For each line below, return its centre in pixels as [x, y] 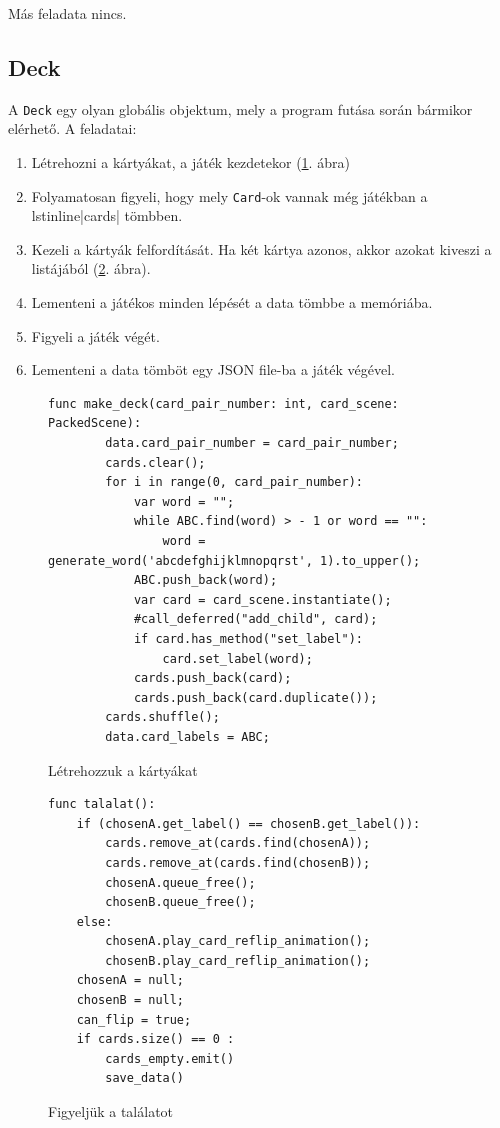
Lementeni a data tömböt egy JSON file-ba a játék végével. [213, 369]
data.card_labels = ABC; [187, 736]
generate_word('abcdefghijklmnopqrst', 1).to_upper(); [234, 560]
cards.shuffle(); [162, 717]
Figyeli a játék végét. [95, 335]
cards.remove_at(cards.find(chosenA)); [238, 843]
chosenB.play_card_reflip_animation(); [238, 960]
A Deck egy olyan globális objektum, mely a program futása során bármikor [240, 108]
